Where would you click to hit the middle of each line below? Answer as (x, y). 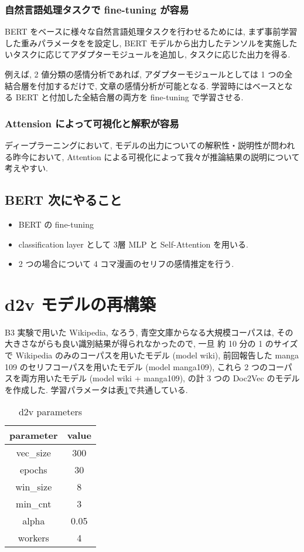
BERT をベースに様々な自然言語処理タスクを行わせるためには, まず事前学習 (151, 31)
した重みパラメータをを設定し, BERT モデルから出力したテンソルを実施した (151, 43)
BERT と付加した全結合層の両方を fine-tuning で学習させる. (129, 97)
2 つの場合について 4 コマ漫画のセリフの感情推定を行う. (126, 264)
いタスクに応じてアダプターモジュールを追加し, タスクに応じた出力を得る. (148, 54)
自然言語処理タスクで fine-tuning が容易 (97, 9)
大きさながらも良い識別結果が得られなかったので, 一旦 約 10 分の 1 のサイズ (151, 343)
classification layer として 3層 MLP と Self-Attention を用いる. (133, 244)
